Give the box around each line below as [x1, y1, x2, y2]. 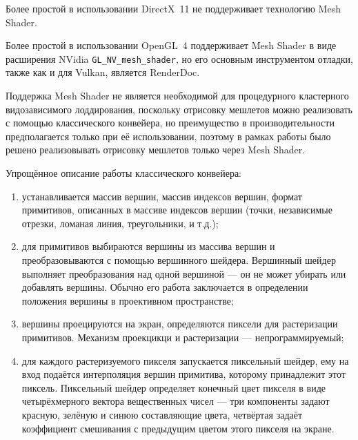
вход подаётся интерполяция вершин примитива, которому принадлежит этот [21, 367, 346, 381]
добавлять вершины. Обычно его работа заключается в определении [21, 280, 308, 294]
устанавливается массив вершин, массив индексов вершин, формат [21, 189, 302, 203]
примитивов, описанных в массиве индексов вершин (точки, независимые [21, 202, 332, 217]
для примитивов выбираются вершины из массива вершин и [21, 239, 275, 254]
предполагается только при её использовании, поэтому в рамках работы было [6, 128, 331, 143]
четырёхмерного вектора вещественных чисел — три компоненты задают [21, 394, 330, 408]
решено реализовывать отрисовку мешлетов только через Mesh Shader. [6, 142, 306, 157]
